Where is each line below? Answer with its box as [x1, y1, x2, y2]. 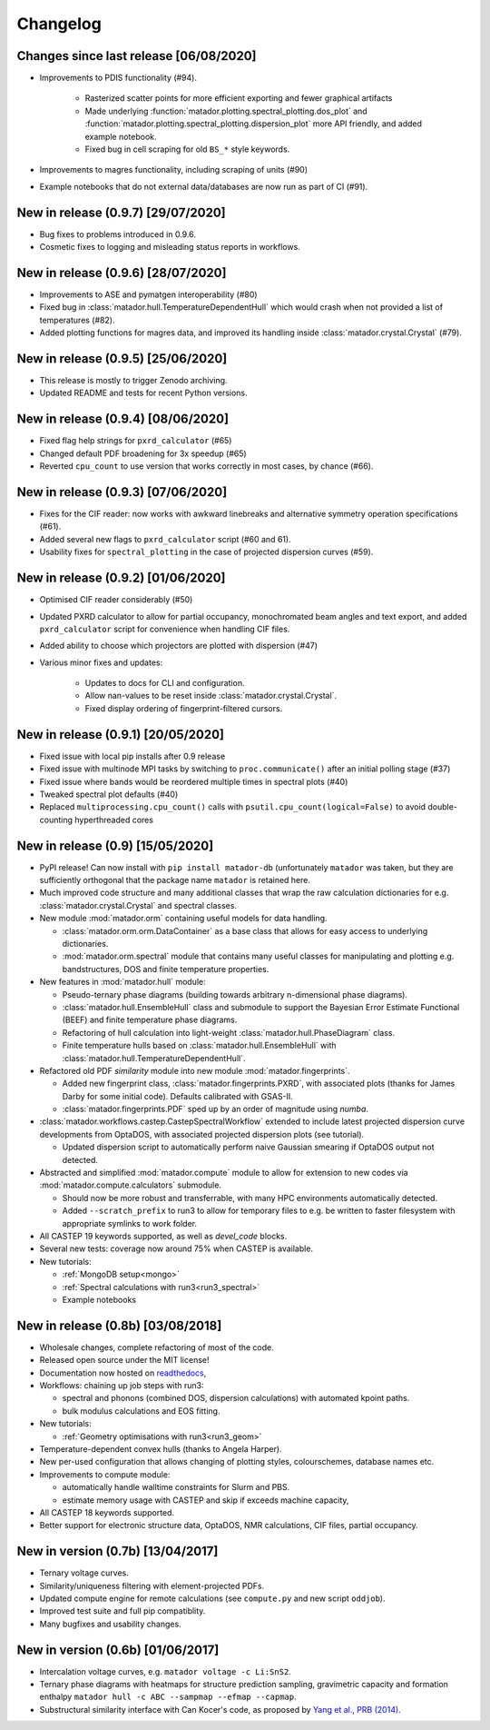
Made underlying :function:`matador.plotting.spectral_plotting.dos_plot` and [84, 105, 367, 116]
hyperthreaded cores [73, 814, 154, 825]
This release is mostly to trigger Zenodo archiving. [39, 375, 228, 386]
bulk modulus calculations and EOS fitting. [62, 1405, 220, 1417]
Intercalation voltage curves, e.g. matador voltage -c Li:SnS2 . [39, 1665, 292, 1676]
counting [39, 814, 73, 825]
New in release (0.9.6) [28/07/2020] [16, 264, 227, 281]
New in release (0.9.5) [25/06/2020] [16, 351, 228, 366]
